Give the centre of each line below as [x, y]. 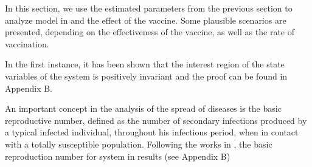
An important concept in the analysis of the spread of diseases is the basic [143, 108]
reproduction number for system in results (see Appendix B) [118, 156]
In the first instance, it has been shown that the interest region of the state [145, 64]
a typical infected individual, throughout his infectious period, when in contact [152, 132]
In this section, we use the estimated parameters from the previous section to [149, 8]
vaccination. [27, 43]
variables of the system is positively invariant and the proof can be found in [146, 76]
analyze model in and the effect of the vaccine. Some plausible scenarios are [146, 20]
